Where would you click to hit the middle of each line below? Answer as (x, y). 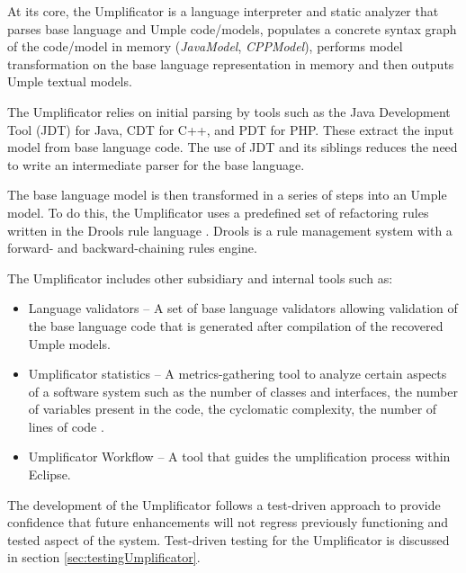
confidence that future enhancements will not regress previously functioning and (228, 522)
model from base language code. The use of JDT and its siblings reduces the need (233, 147)
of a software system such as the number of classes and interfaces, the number (243, 391)
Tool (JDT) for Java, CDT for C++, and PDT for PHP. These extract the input (231, 129)
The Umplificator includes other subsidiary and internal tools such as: (200, 278)
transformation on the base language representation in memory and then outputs (231, 63)
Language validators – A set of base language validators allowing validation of (243, 308)
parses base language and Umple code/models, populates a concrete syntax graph (232, 28)
